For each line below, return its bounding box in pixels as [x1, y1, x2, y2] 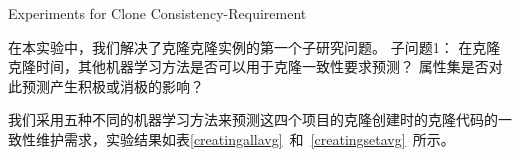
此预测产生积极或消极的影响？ [8, 75, 204, 96]
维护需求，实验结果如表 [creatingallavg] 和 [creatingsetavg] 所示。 [35, 128, 455, 149]
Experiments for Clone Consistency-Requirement [8, 3, 307, 23]
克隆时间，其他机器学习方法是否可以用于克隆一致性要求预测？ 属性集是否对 [8, 56, 503, 77]
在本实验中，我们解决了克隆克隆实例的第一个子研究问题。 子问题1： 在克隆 [8, 36, 501, 57]
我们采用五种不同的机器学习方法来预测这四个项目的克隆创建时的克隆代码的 [8, 109, 498, 130]
